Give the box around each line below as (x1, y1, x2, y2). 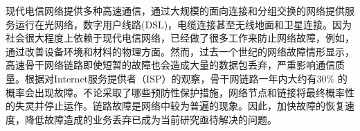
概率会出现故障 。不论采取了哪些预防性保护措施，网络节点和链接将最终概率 (6, 85, 345, 99)
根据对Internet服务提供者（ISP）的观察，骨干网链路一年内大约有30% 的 (24, 71, 348, 85)
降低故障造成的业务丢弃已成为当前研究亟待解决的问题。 (24, 112, 277, 126)
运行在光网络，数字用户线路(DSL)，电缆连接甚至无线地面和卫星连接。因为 (15, 17, 352, 31)
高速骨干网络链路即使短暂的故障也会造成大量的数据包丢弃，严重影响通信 (6, 58, 335, 72)
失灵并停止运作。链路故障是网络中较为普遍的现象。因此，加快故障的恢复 (15, 98, 345, 113)
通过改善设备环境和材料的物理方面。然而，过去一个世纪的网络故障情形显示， (6, 44, 354, 58)
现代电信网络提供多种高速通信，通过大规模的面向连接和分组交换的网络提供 (6, 3, 345, 17)
